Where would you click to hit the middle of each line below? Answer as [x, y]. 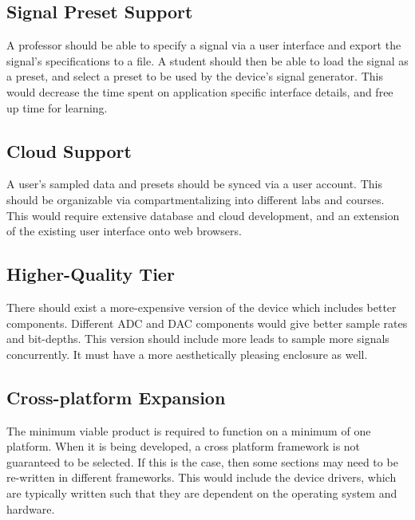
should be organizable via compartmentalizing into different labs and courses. [196, 199]
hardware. [31, 508]
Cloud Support [69, 150]
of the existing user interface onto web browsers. [124, 231]
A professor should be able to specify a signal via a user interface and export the [204, 45]
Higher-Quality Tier [91, 274]
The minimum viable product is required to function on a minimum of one [189, 430]
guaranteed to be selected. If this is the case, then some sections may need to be [202, 461]
